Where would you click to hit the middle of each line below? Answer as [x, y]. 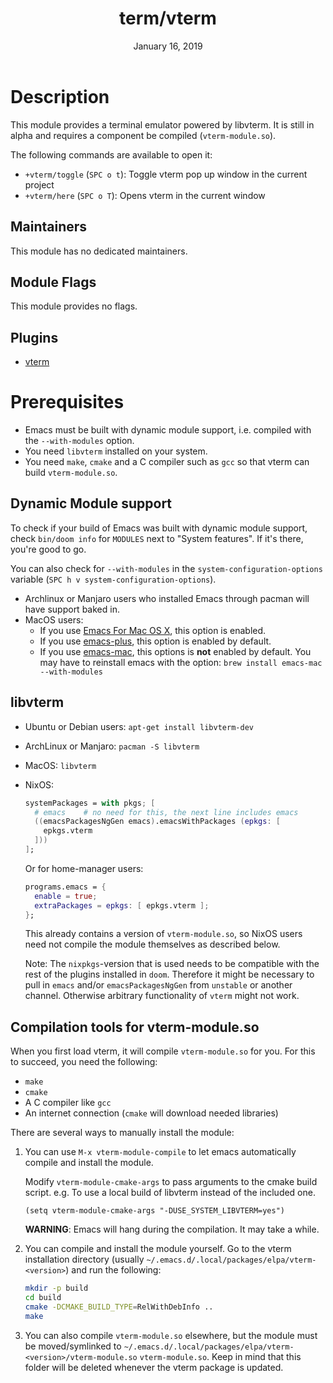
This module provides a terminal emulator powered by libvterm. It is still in [162, 124]
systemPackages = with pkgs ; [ [90, 803]
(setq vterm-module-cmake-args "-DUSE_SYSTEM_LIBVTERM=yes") [155, 1211]
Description [60, 96]
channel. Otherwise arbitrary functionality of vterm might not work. [162, 996]
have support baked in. [72, 609]
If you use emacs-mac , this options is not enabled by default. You [175, 651]
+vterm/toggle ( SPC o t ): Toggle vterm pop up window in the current [166, 174]
